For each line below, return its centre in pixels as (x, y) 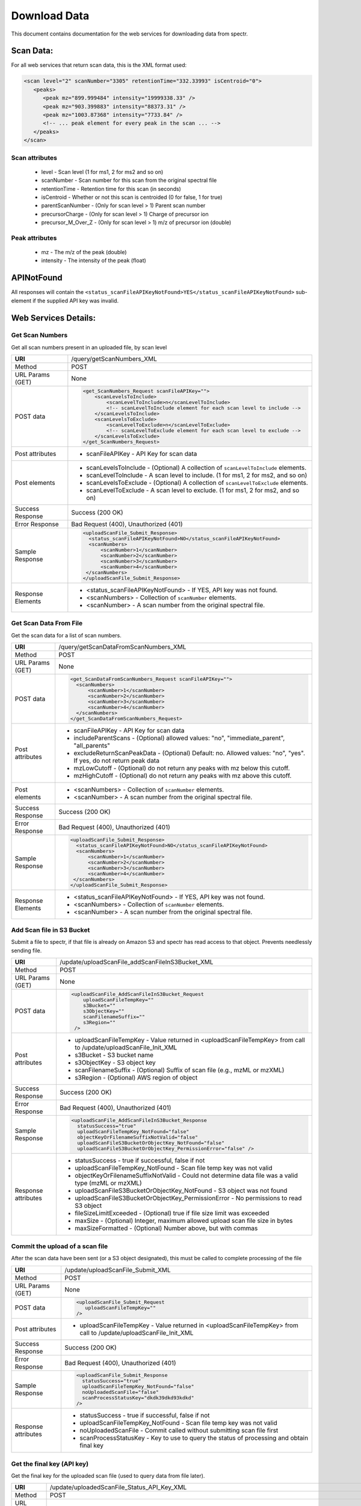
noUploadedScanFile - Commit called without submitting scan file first (179, 1431)
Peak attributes (34, 238)
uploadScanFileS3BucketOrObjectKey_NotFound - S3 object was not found (181, 1190)
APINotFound (37, 278)
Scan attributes (34, 158)
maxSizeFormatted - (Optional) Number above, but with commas (166, 1228)
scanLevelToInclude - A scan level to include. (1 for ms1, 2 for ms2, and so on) (197, 475)
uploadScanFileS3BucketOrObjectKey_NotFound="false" (151, 1142)
